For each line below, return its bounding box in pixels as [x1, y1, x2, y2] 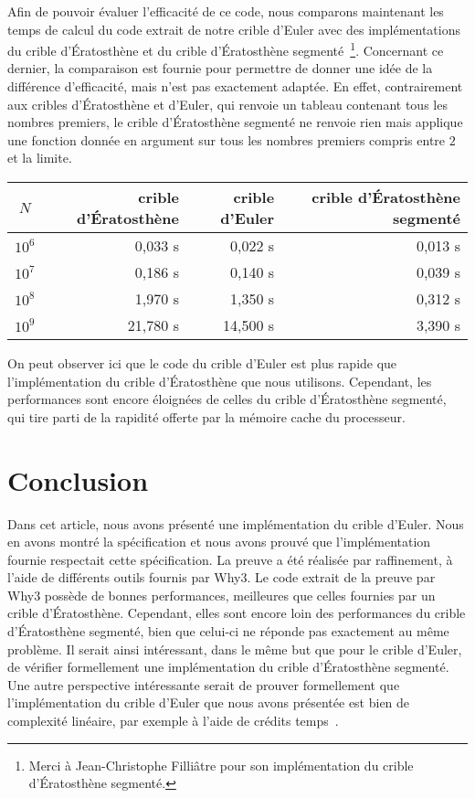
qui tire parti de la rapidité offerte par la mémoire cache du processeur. [7, 407, 406, 426]
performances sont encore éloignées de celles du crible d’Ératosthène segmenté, [7, 389, 447, 409]
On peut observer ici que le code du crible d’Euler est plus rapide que [7, 354, 397, 372]
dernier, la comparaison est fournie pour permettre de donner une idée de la [7, 59, 433, 78]
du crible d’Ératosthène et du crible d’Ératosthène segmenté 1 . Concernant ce [7, 38, 444, 59]
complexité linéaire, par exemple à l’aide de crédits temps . [7, 711, 339, 730]
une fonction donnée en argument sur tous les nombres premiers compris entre [7, 130, 446, 149]
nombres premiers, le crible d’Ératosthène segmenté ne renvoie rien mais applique [7, 112, 463, 132]
